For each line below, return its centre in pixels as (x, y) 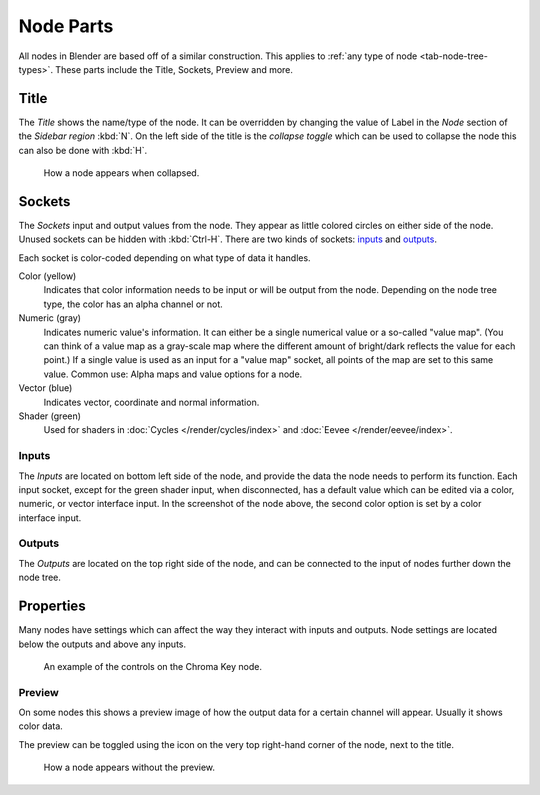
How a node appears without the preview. (129, 767)
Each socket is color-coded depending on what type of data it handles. (164, 257)
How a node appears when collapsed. (121, 173)
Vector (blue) (45, 388)
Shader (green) (50, 416)
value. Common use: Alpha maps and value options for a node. (173, 374)
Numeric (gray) (50, 318)
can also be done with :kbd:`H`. (83, 150)
